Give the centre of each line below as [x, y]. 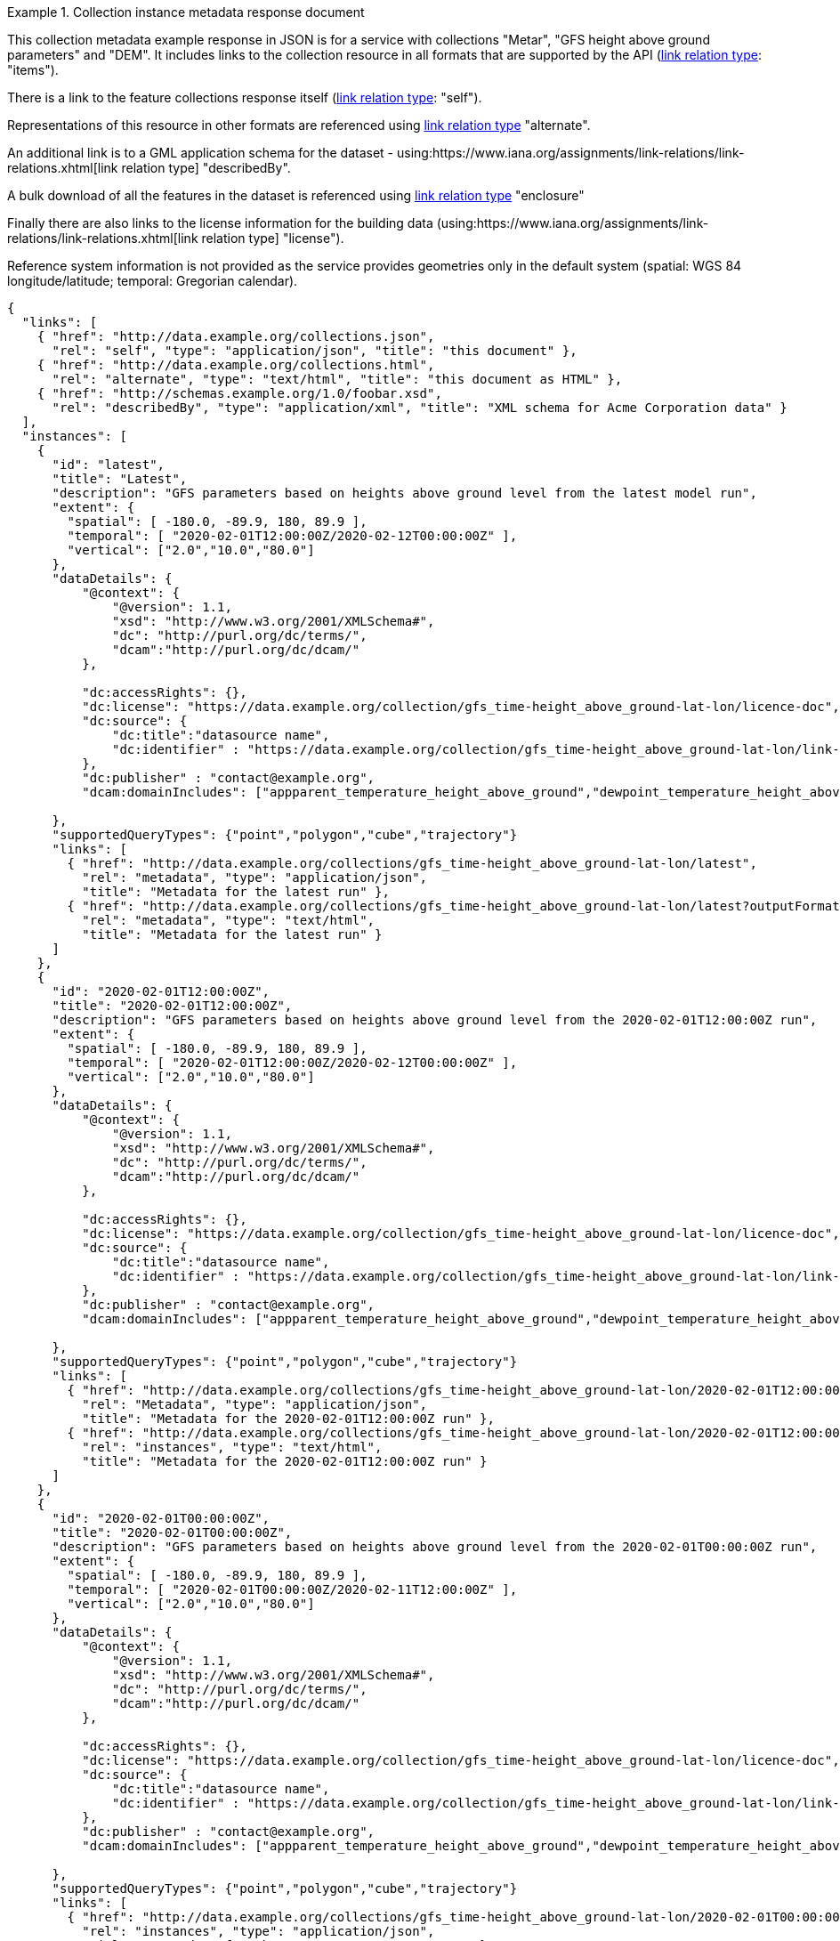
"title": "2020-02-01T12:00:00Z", [172, 1006]
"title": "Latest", [120, 479]
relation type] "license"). [273, 238]
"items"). [33, 70]
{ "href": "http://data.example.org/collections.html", [236, 365]
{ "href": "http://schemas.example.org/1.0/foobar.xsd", [239, 393]
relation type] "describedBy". [206, 168]
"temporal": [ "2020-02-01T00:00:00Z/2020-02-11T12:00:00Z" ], [292, 1589]
